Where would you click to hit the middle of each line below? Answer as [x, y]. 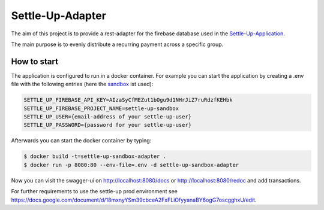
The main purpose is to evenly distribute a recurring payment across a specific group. [117, 44]
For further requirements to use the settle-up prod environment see [94, 191]
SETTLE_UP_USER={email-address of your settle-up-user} [108, 117]
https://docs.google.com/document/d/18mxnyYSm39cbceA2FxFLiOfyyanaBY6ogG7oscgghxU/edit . [134, 200]
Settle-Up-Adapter [58, 16]
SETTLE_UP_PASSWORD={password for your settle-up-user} [108, 125]
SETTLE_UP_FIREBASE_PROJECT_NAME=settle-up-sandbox [101, 108]
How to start [34, 61]
